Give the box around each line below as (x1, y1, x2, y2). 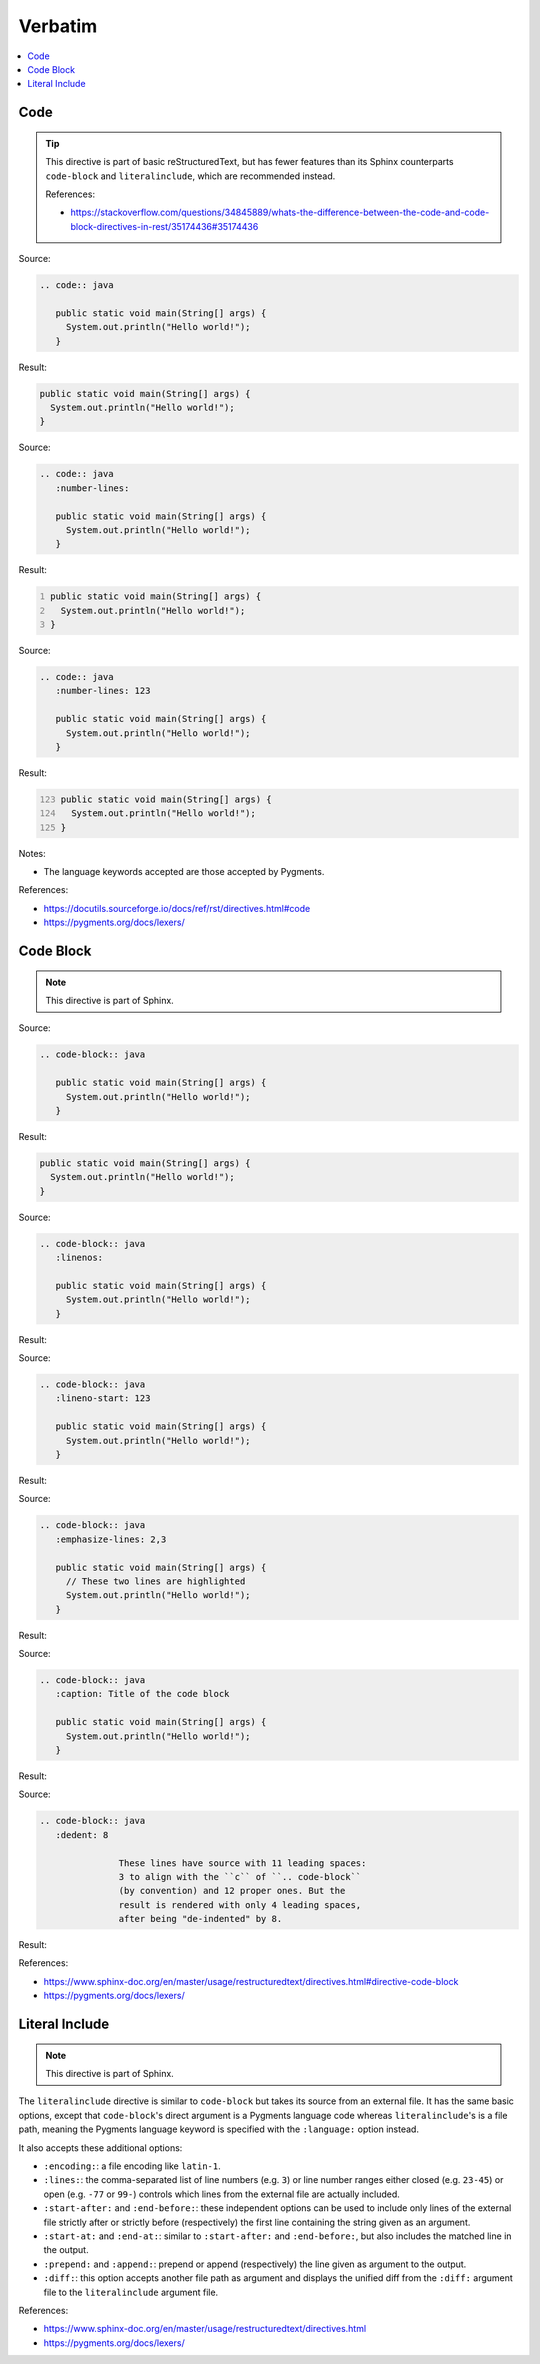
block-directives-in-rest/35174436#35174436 (70, 220, 259, 232)
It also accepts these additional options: (18, 2141, 183, 2154)
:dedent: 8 (55, 1829, 109, 1840)
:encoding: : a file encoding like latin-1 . (43, 2160, 222, 2172)
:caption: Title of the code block (55, 1688, 230, 1700)
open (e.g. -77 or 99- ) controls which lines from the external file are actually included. (43, 2188, 400, 2200)
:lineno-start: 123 (55, 1393, 151, 1404)
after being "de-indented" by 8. (118, 1913, 283, 1925)
